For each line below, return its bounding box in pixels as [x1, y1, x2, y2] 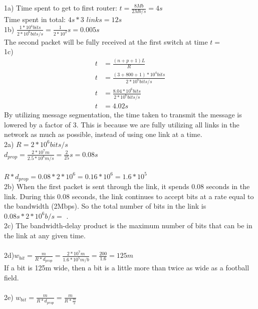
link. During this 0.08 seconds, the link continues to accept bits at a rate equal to [4, 191, 254, 201]
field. [4, 272, 19, 282]
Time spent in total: [4, 14, 66, 25]
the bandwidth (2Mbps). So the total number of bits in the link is [4, 201, 206, 211]
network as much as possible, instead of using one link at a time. [4, 129, 202, 139]
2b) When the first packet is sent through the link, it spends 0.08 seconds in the [4, 181, 250, 191]
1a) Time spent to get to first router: [4, 3, 117, 13]
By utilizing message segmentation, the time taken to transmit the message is [4, 109, 242, 120]
